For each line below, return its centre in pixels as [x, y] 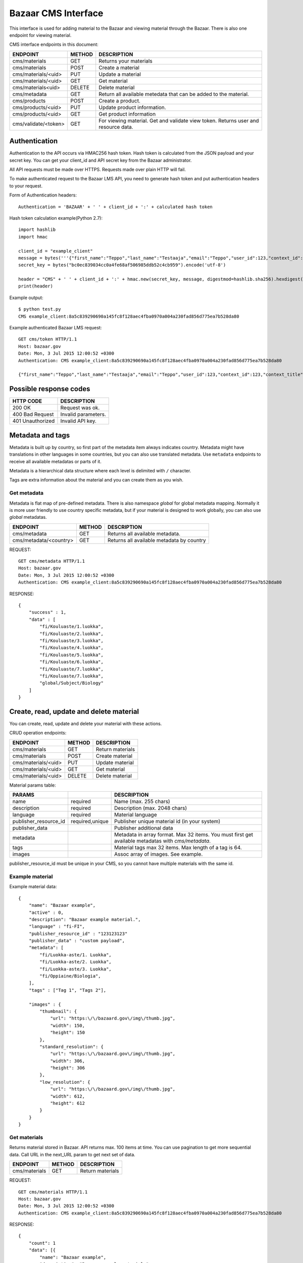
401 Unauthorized [34, 421]
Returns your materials [125, 61]
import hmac [33, 237]
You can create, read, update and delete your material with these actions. [86, 724]
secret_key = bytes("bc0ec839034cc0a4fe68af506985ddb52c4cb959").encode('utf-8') [122, 265]
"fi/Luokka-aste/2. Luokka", [76, 962]
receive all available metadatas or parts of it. [56, 461]
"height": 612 [68, 1103]
